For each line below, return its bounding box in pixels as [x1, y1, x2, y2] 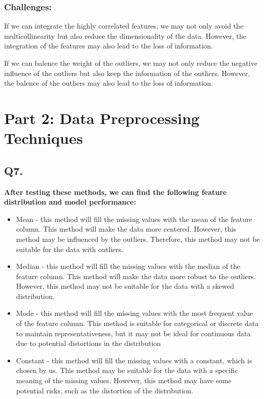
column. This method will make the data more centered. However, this [16, 223, 237, 234]
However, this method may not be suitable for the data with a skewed [16, 281, 234, 291]
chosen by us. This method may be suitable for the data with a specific [16, 365, 238, 376]
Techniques [4, 128, 83, 148]
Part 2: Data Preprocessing [4, 107, 199, 128]
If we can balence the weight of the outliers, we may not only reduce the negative [4, 58, 257, 68]
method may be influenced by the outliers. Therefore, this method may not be [16, 233, 260, 244]
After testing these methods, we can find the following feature [4, 186, 227, 197]
